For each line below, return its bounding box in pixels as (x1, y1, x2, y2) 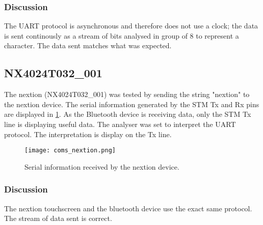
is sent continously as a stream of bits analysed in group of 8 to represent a (4, 30, 239, 41)
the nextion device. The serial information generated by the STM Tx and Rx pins (4, 99, 259, 109)
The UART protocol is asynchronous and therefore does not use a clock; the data (4, 20, 258, 31)
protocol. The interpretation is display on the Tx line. (4, 128, 172, 139)
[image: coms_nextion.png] (24, 147, 116, 154)
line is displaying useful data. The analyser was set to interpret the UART (4, 118, 236, 129)
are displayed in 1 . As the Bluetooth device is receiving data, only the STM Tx (4, 109, 251, 119)
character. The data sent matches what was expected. (4, 40, 172, 51)
